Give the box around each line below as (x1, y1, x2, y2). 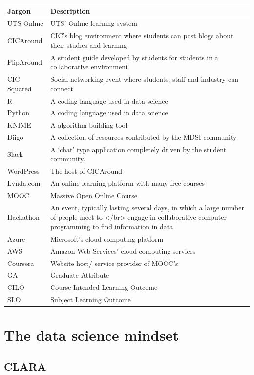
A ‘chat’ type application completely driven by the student (50, 144, 227, 154)
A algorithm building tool (50, 120, 127, 130)
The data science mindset (4, 325, 179, 345)
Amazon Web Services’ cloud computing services (50, 245, 196, 256)
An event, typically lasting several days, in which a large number (50, 202, 244, 212)
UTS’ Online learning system (50, 18, 137, 28)
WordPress (7, 166, 40, 176)
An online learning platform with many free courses (50, 178, 205, 188)
